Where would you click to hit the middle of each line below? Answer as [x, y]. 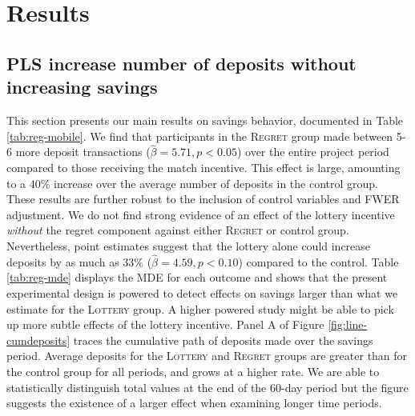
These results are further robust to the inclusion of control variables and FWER [203, 199]
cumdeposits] [38, 340]
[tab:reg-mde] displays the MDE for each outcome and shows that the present [197, 277]
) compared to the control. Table [318, 261]
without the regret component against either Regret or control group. [178, 230]
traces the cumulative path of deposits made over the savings [223, 340]
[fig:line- [348, 324]
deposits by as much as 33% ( [79, 261]
